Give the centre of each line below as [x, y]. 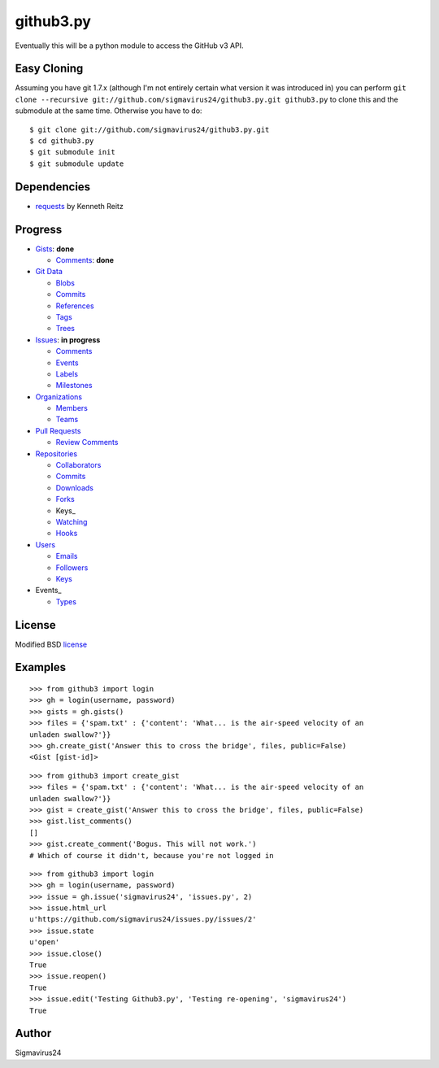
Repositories [56, 453]
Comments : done [85, 260]
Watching [72, 521]
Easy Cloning [49, 69]
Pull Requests [58, 430]
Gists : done [55, 249]
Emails [67, 556]
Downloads [74, 487]
